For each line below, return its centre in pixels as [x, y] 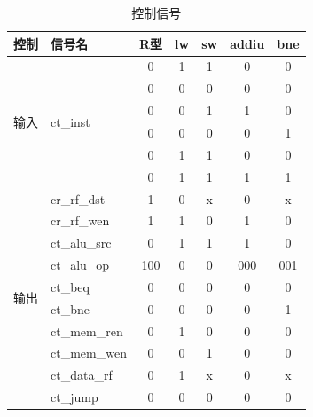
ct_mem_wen [89, 353]
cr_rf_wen [80, 220]
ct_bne [70, 308]
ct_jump [74, 397]
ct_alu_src [81, 243]
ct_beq [70, 286]
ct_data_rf [82, 375]
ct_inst [70, 121]
